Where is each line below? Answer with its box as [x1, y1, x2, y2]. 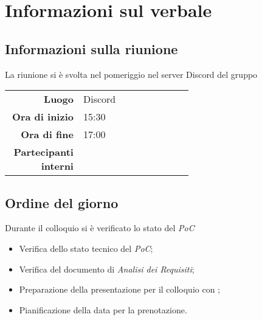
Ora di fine [21, 127, 74, 142]
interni [41, 159, 74, 173]
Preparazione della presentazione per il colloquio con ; [19, 283, 221, 296]
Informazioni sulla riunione [5, 39, 178, 58]
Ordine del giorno [5, 193, 119, 212]
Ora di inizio [12, 110, 74, 124]
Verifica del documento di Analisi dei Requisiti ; [19, 262, 195, 275]
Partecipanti [13, 145, 74, 159]
